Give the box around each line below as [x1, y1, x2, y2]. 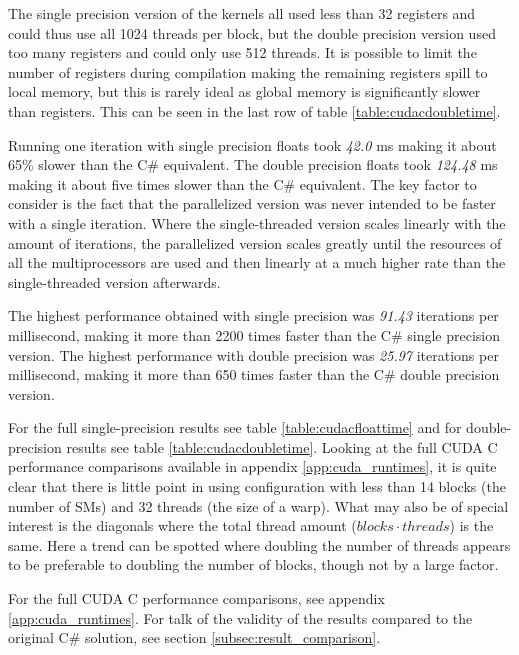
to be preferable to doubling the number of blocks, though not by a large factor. [8, 554, 499, 575]
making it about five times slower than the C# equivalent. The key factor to [8, 173, 477, 194]
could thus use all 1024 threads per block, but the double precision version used [8, 22, 496, 43]
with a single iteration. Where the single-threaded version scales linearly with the [8, 212, 506, 233]
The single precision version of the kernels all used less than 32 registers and [8, 3, 476, 23]
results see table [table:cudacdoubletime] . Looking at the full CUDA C [66, 436, 498, 457]
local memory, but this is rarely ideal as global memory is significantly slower [8, 81, 481, 102]
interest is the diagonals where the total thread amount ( [8, 515, 357, 536]
